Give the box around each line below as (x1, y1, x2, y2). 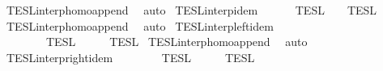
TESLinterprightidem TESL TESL (6, 48, 255, 65)
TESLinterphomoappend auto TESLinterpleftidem (6, 17, 274, 34)
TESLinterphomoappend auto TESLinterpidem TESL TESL (6, 2, 377, 18)
